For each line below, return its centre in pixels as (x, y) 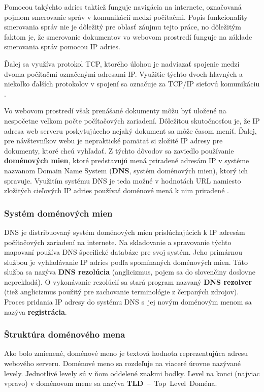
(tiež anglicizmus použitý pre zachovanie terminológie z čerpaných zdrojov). (122, 292)
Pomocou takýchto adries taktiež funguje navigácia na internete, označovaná (123, 7)
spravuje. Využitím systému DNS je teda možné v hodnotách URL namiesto (123, 180)
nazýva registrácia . (36, 311)
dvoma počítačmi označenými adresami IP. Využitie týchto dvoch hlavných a (124, 73)
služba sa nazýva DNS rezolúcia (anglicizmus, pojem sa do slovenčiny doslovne (130, 272)
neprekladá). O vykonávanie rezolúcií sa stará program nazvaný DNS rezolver (128, 281)
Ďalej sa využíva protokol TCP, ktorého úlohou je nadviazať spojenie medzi (122, 63)
